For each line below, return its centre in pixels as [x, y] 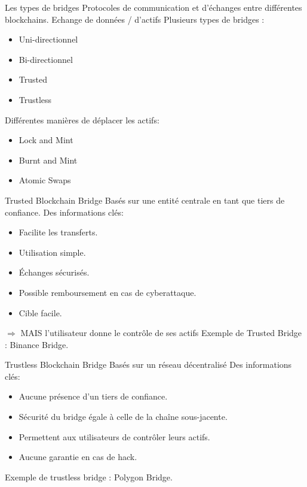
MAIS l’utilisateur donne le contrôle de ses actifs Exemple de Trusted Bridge [161, 333]
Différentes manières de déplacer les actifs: [82, 120]
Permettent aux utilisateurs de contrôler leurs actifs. [114, 436]
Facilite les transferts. [58, 232]
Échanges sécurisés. [54, 272]
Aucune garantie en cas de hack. [78, 457]
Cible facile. [40, 312]
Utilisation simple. [52, 252]
